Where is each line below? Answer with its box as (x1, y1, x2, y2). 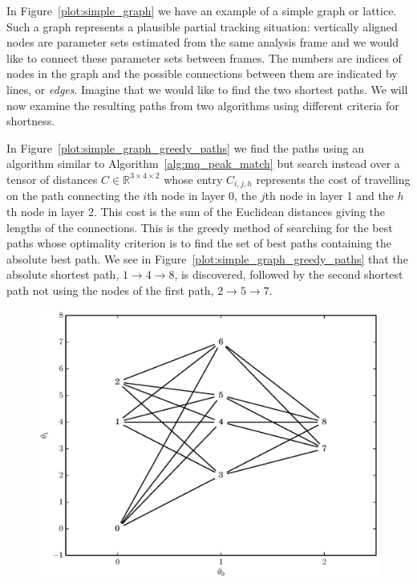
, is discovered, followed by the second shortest (174, 266, 403, 283)
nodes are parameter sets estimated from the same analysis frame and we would (6, 34, 399, 51)
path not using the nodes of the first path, (6, 281, 214, 298)
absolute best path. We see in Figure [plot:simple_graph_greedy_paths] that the (6, 250, 408, 267)
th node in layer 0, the (147, 187, 257, 204)
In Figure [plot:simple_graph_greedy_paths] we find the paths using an (6, 139, 364, 156)
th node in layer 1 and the (265, 187, 394, 204)
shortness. (6, 112, 55, 129)
